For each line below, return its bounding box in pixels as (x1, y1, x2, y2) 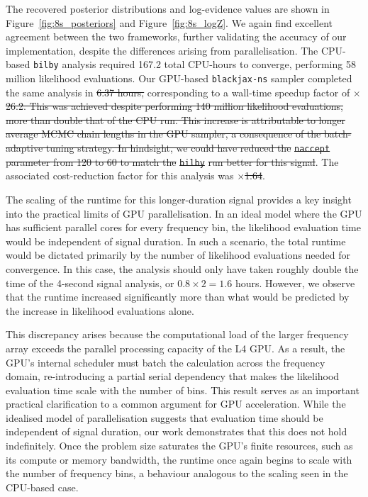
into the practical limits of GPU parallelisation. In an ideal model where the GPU (6, 206, 362, 220)
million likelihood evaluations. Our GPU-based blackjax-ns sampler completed (6, 71, 352, 86)
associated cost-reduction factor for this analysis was (6, 168, 234, 183)
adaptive (6, 140, 43, 155)
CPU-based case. (6, 479, 79, 494)
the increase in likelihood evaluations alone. (6, 303, 194, 318)
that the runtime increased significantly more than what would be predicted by (6, 289, 350, 304)
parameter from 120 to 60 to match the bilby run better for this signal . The (6, 154, 339, 169)
